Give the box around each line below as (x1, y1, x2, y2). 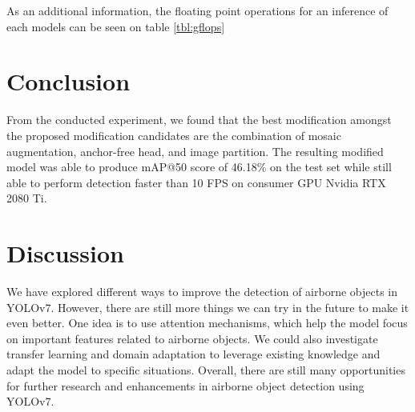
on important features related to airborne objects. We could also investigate (6, 330, 378, 346)
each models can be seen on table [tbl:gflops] (6, 18, 225, 34)
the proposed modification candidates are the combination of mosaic (6, 126, 341, 143)
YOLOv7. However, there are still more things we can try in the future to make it (6, 298, 409, 315)
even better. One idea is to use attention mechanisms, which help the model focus (6, 314, 408, 331)
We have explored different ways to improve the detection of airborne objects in (6, 283, 397, 299)
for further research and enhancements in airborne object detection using (6, 377, 365, 394)
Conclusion (6, 65, 131, 98)
